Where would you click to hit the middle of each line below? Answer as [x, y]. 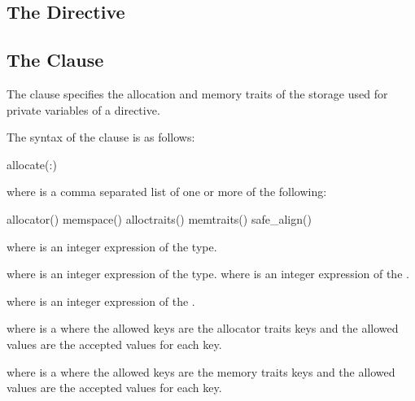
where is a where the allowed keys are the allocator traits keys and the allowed [203, 328]
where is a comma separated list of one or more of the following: [167, 192]
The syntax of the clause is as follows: [101, 137]
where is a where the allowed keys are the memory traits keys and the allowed [201, 371]
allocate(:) [32, 164]
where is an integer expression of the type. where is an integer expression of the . [208, 274]
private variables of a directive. [83, 109]
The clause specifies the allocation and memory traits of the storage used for [197, 93]
